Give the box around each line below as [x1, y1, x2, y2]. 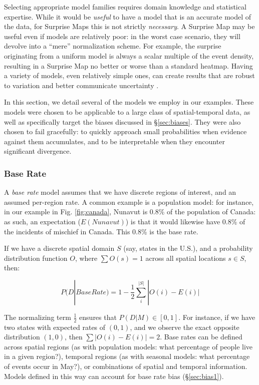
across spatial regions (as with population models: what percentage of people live [4, 341, 253, 351]
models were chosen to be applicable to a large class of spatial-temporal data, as [4, 106, 250, 117]
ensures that [79, 311, 117, 322]
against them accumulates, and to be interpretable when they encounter [4, 136, 225, 146]
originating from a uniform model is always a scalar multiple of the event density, [4, 50, 254, 61]
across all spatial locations [145, 252, 226, 263]
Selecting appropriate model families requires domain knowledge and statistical [4, 2, 246, 12]
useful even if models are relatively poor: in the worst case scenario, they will [4, 31, 240, 41]
